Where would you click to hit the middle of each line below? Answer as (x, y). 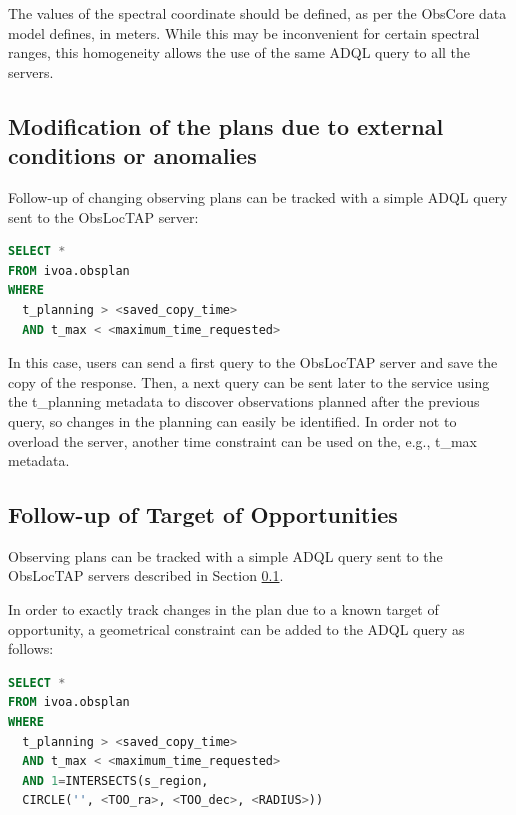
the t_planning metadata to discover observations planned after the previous (244, 401)
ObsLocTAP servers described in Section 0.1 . (146, 575)
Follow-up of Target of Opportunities (203, 514)
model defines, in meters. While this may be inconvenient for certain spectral (244, 32)
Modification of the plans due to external (226, 125)
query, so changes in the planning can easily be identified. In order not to (232, 420)
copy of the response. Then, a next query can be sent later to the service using (249, 381)
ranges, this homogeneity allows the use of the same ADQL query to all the (239, 52)
